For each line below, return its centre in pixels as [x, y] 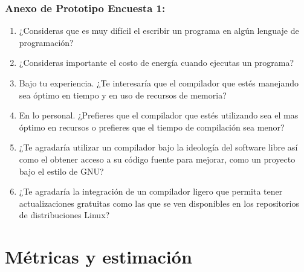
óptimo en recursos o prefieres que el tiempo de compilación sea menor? [152, 127]
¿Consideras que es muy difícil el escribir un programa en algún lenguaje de [159, 31]
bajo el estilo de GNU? [61, 171]
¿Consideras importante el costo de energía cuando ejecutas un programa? [157, 63]
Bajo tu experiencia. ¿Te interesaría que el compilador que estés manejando [159, 83]
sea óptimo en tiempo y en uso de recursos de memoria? [123, 95]
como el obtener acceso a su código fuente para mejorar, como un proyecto [157, 159]
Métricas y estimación [99, 257]
